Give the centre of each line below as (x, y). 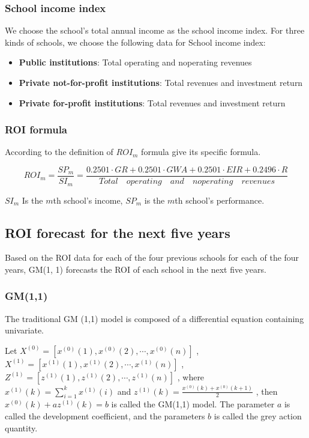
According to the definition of (59, 152)
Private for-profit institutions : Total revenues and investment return (152, 102)
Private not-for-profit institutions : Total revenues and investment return (161, 82)
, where (191, 376)
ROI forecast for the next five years (118, 232)
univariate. (25, 330)
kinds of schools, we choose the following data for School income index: (135, 42)
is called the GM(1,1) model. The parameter (193, 404)
